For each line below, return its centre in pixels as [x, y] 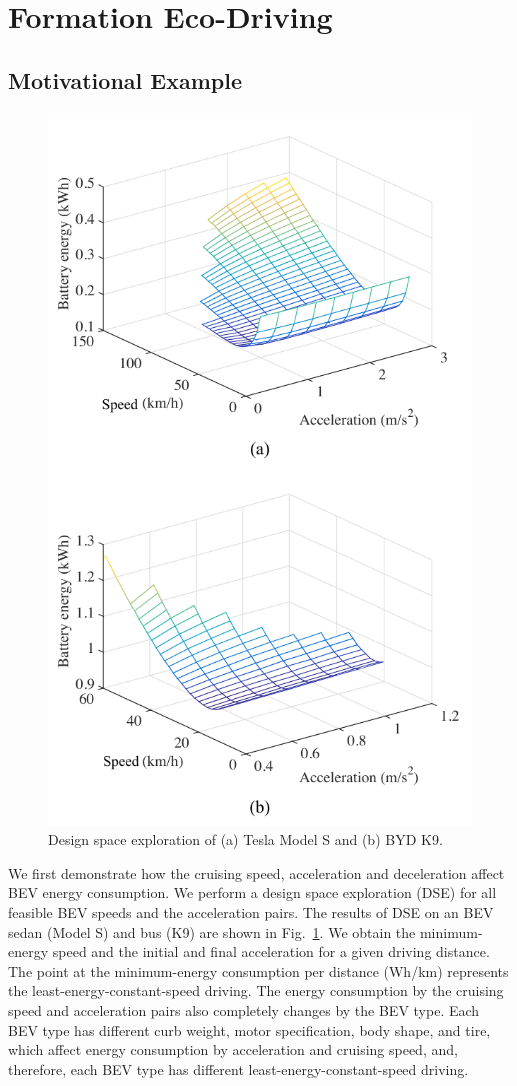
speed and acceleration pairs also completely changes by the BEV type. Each [244, 1009]
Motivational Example [125, 79]
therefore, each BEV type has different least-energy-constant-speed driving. [238, 1068]
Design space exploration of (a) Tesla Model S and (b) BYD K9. [245, 839]
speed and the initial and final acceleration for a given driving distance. [271, 951]
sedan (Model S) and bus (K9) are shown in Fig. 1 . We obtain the [212, 931]
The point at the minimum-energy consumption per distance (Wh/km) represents [258, 970]
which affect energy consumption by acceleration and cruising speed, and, [233, 1049]
